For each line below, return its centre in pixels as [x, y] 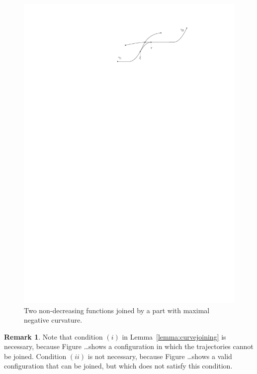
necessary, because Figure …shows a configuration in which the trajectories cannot [129, 346]
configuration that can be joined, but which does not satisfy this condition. [118, 366]
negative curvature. [53, 320]
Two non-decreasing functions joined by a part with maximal [117, 310]
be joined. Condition [35, 356]
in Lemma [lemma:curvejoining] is [174, 336]
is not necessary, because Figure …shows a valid [160, 356]
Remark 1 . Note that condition [53, 336]
